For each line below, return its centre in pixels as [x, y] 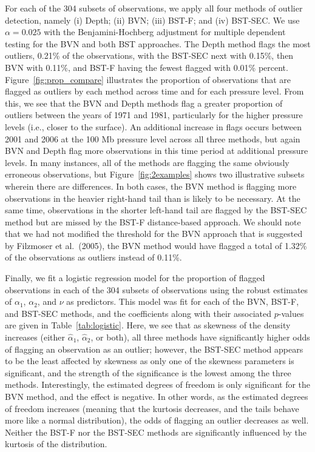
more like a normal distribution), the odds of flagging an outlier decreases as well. [157, 420]
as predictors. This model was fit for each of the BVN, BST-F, [183, 301]
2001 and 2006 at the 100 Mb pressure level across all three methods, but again [153, 138]
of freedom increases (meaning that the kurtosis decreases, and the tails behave [152, 408]
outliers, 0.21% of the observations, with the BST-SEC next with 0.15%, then [149, 55]
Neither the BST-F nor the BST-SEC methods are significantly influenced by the [156, 432]
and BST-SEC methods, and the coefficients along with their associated [138, 313]
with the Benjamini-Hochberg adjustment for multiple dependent [165, 32]
